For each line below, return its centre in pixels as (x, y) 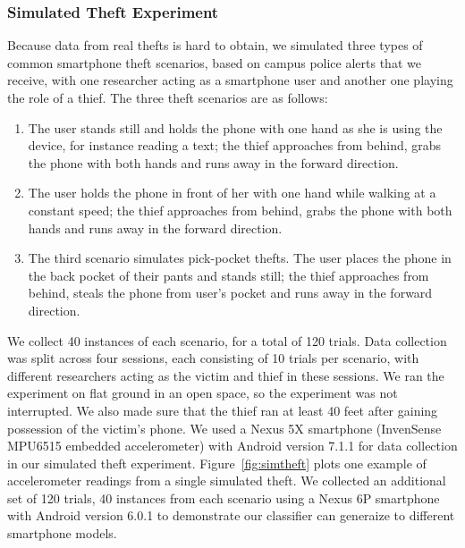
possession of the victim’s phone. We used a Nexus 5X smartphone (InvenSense (224, 428)
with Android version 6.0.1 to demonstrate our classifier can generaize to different (231, 515)
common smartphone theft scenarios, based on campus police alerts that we (214, 62)
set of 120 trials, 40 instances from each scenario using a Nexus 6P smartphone (224, 497)
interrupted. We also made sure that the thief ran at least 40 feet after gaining (223, 410)
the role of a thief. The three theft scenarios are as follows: (168, 97)
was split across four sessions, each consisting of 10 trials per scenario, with (213, 358)
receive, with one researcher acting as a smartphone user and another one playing (230, 80)
